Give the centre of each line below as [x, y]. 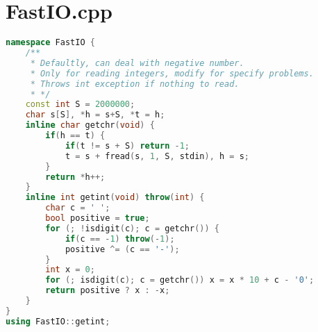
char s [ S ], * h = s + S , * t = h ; [95, 115]
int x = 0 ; [70, 270]
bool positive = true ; [98, 218]
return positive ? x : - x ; [108, 291]
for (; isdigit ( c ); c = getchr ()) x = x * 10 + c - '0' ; [180, 280]
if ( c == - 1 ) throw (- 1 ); [120, 239]
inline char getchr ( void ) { [90, 125]
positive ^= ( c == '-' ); [122, 249]
